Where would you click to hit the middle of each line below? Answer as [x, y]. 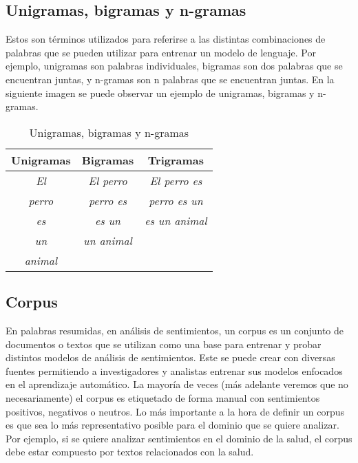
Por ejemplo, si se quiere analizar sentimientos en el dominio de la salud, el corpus [179, 438]
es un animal [176, 220]
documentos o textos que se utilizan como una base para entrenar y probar [164, 344]
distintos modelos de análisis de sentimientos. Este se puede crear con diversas [170, 357]
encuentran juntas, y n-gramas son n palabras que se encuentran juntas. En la [170, 79]
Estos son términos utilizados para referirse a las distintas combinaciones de [166, 39]
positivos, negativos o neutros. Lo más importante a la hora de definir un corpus [175, 411]
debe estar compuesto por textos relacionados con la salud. [130, 452]
